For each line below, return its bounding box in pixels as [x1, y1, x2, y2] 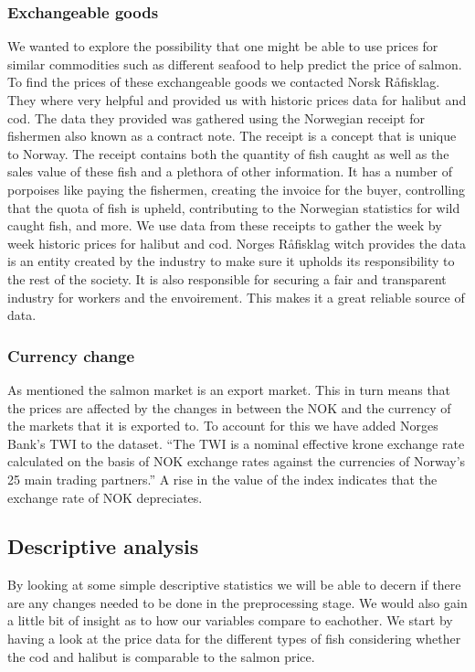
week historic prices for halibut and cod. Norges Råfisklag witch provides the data [7, 233, 467, 252]
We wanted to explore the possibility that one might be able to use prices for [7, 37, 438, 56]
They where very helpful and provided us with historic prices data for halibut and [7, 91, 467, 109]
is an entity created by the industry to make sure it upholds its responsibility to [7, 251, 455, 271]
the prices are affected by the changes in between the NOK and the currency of [7, 398, 451, 417]
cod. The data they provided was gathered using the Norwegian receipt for [7, 108, 425, 127]
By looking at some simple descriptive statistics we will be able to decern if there [7, 575, 461, 594]
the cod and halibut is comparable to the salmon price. [7, 646, 315, 666]
